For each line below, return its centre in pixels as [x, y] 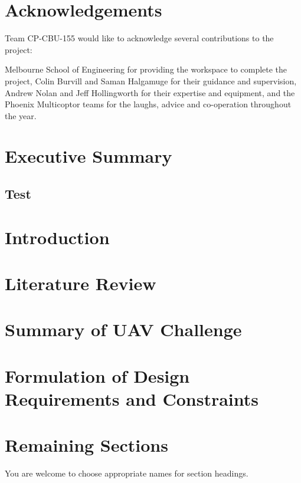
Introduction [57, 237]
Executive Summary [89, 156]
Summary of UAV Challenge [123, 329]
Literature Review [81, 283]
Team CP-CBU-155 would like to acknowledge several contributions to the [139, 38]
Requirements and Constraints [132, 398]
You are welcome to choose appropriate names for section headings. [127, 473]
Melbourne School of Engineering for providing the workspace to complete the [146, 69]
